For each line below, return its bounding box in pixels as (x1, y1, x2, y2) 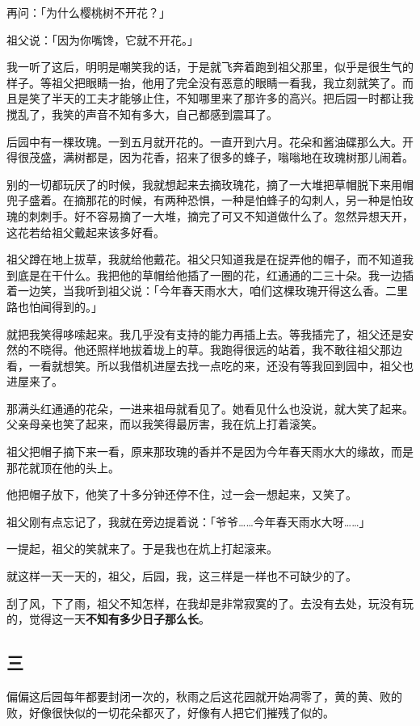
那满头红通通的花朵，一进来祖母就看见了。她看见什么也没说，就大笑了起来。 (6, 399, 414, 416)
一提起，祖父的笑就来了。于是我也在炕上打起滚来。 (6, 540, 278, 557)
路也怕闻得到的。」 (6, 298, 103, 314)
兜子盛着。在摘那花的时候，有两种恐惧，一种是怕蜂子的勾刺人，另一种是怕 (6, 192, 402, 209)
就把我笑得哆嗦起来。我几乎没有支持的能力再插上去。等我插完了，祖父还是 (6, 325, 402, 342)
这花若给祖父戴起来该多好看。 (6, 223, 165, 240)
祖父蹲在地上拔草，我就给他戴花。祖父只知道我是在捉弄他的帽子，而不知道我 (6, 251, 414, 268)
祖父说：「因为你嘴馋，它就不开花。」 (6, 31, 199, 48)
